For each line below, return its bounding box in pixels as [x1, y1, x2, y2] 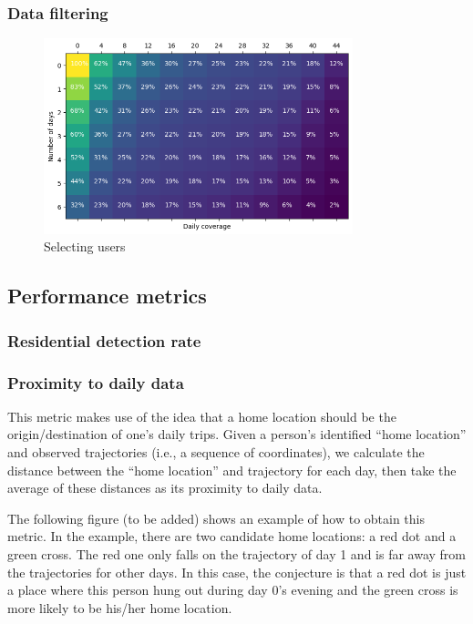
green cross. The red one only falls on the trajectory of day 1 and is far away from [7, 545, 467, 564]
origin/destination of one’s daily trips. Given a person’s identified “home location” [7, 425, 467, 444]
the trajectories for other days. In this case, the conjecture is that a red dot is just [7, 562, 467, 581]
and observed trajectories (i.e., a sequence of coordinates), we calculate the [7, 443, 425, 462]
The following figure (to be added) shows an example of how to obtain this [7, 508, 425, 527]
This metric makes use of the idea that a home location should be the [7, 406, 396, 425]
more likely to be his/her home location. [7, 598, 232, 617]
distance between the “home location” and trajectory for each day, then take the [7, 460, 457, 479]
